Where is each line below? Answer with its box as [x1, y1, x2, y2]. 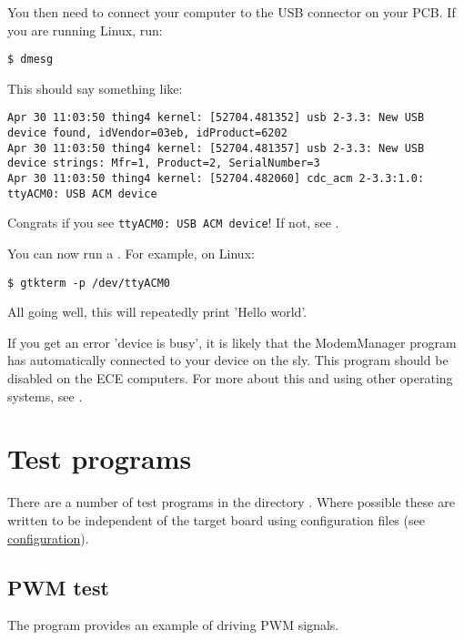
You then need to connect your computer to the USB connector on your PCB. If [7, 3, 456, 21]
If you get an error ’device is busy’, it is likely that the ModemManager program [7, 332, 457, 351]
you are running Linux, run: [7, 20, 163, 39]
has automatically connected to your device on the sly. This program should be [7, 350, 449, 370]
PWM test [7, 573, 109, 601]
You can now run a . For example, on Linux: [7, 244, 255, 263]
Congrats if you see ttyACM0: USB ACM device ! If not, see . [7, 213, 339, 232]
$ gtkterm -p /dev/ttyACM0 [7, 276, 170, 290]
